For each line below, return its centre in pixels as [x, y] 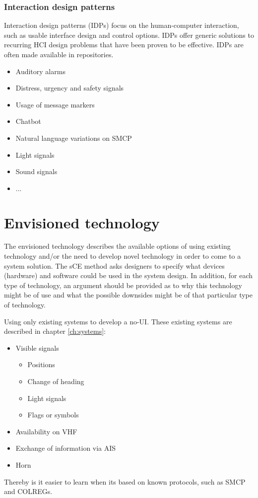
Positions [41, 364]
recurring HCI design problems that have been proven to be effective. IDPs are [124, 45]
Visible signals [37, 348]
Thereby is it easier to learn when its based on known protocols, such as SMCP [125, 481]
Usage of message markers [55, 104]
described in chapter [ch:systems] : [55, 331]
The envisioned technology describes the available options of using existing [117, 246]
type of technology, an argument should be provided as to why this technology [123, 285]
